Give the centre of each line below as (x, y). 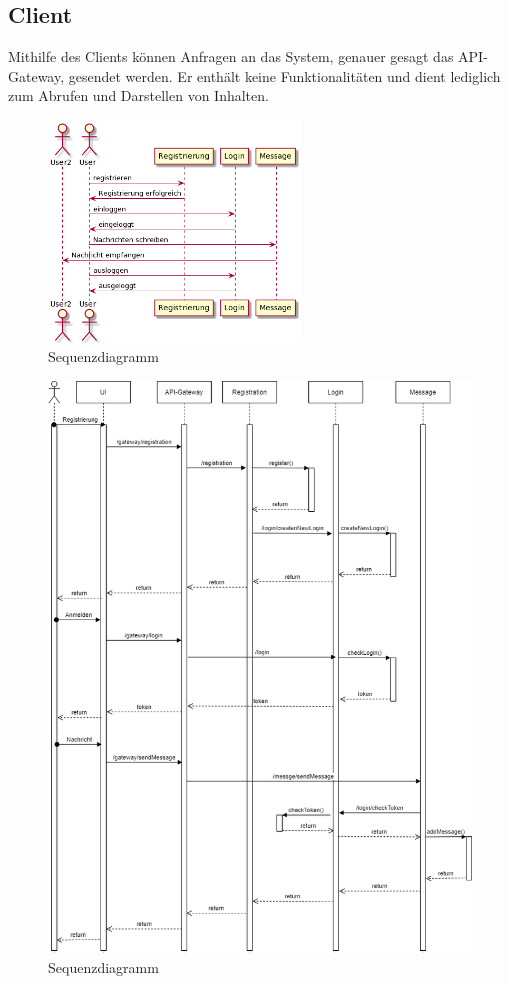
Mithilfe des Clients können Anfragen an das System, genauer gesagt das (231, 56)
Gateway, (36, 75)
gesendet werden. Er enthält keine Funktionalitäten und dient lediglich (284, 75)
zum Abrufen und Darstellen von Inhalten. (138, 95)
